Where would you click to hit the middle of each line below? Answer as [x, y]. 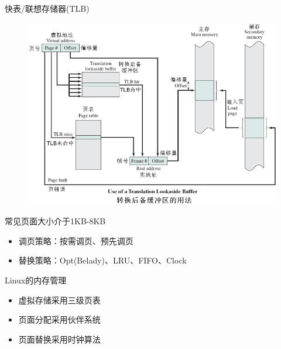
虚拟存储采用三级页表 [59, 300]
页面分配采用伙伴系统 [59, 319]
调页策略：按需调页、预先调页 [76, 240]
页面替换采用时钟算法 [59, 339]
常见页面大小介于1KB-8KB [55, 221]
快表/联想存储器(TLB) [47, 8]
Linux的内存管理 [36, 280]
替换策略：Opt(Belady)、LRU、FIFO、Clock [102, 260]
